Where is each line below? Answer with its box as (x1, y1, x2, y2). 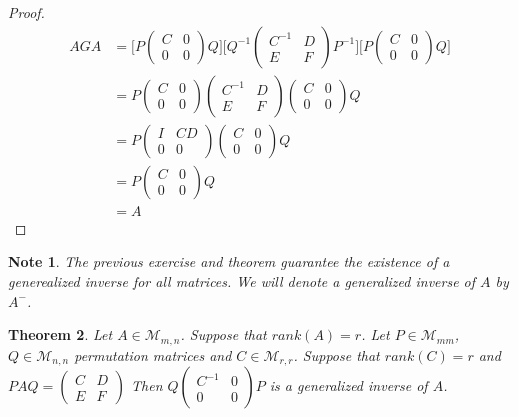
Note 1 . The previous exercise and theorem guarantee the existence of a (8, 251, 450, 272)
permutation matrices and (74, 344, 232, 365)
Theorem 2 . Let (8, 324, 113, 345)
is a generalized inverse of (269, 375, 428, 396)
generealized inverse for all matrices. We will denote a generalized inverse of (8, 270, 476, 291)
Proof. (8, 2, 45, 22)
